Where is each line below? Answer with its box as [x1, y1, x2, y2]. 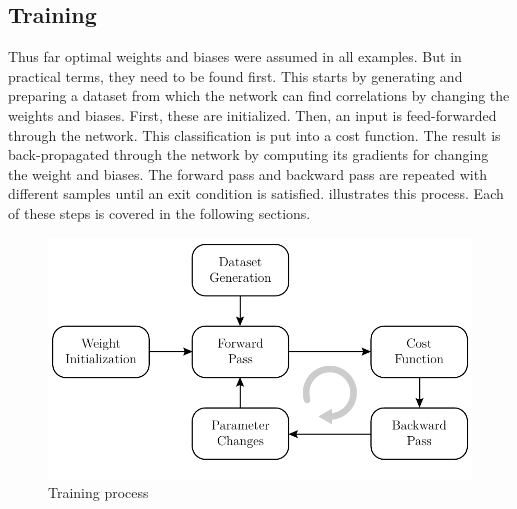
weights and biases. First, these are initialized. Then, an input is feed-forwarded [8, 104, 497, 125]
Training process [48, 482, 149, 503]
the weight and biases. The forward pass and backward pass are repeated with [8, 163, 487, 184]
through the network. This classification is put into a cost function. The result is [8, 124, 501, 145]
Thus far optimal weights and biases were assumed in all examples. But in [8, 46, 462, 67]
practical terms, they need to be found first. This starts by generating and [8, 65, 463, 86]
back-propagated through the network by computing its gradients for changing [8, 144, 489, 165]
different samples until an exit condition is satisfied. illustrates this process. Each [8, 183, 504, 204]
